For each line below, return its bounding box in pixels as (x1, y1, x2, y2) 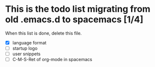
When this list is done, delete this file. (5, 30, 82, 36)
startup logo (12, 45, 38, 51)
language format (12, 39, 47, 45)
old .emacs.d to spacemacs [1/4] (5, 14, 144, 25)
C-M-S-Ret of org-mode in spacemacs (12, 57, 92, 63)
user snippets (12, 51, 41, 57)
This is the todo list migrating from (5, 3, 151, 15)
